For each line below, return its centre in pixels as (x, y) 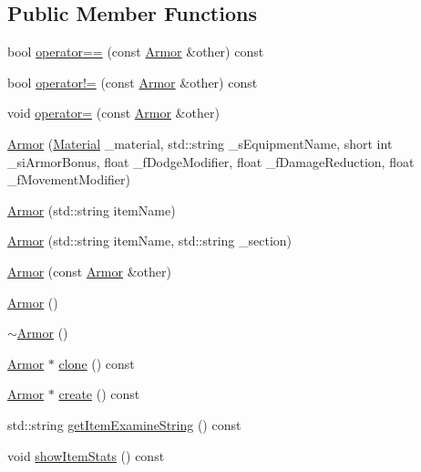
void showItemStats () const (86, 455)
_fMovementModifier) (69, 179)
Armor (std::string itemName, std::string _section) (150, 241)
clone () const (97, 363)
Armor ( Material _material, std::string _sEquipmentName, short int (200, 143)
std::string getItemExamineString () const (124, 424)
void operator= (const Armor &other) (113, 113)
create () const (99, 394)
